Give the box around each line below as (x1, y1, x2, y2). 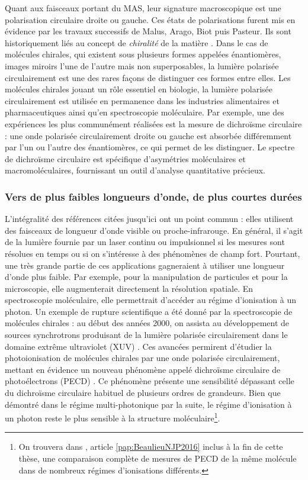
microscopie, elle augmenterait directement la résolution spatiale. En (5, 282, 254, 294)
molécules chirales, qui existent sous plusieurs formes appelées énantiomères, (5, 48, 281, 60)
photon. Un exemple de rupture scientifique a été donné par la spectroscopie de (5, 305, 293, 317)
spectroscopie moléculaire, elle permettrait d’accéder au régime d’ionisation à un (5, 294, 296, 306)
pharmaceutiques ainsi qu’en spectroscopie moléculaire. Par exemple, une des (5, 106, 284, 118)
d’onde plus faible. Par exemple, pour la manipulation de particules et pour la (5, 270, 288, 283)
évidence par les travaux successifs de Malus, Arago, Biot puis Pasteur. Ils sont (5, 25, 291, 37)
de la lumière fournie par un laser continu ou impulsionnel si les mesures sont (5, 236, 285, 248)
